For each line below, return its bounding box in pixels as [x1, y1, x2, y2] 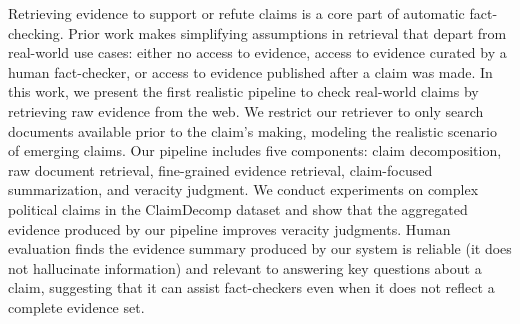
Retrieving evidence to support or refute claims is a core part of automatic [8, 3, 465, 23]
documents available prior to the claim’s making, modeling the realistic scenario [8, 120, 497, 141]
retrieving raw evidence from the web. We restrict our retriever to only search [8, 100, 484, 121]
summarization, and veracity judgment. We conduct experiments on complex [8, 179, 479, 200]
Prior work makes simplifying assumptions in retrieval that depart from [68, 22, 507, 43]
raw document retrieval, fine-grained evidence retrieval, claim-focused [8, 159, 433, 180]
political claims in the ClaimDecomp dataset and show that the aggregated [8, 198, 468, 219]
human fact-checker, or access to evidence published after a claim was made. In [8, 61, 493, 82]
